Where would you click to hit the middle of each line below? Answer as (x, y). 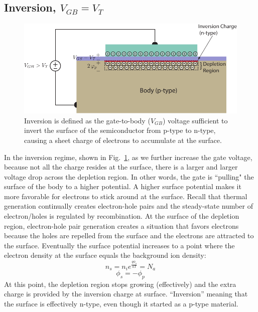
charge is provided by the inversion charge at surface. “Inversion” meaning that (126, 294)
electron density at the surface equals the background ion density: (105, 255)
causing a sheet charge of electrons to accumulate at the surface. (123, 140)
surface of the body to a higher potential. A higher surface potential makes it (123, 186)
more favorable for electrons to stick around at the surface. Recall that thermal (126, 196)
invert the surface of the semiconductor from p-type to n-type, (120, 130)
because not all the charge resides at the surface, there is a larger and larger (121, 167)
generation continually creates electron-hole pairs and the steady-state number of (128, 206)
